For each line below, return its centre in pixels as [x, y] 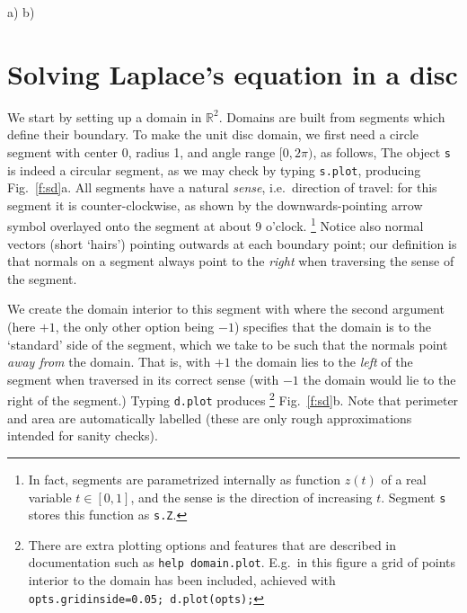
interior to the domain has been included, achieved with [182, 580]
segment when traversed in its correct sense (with [143, 379]
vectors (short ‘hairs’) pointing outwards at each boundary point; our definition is [232, 243]
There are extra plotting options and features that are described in [212, 544]
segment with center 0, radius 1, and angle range [141, 151]
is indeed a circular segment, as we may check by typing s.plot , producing [214, 169]
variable [50, 497]
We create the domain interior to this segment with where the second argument [226, 309]
